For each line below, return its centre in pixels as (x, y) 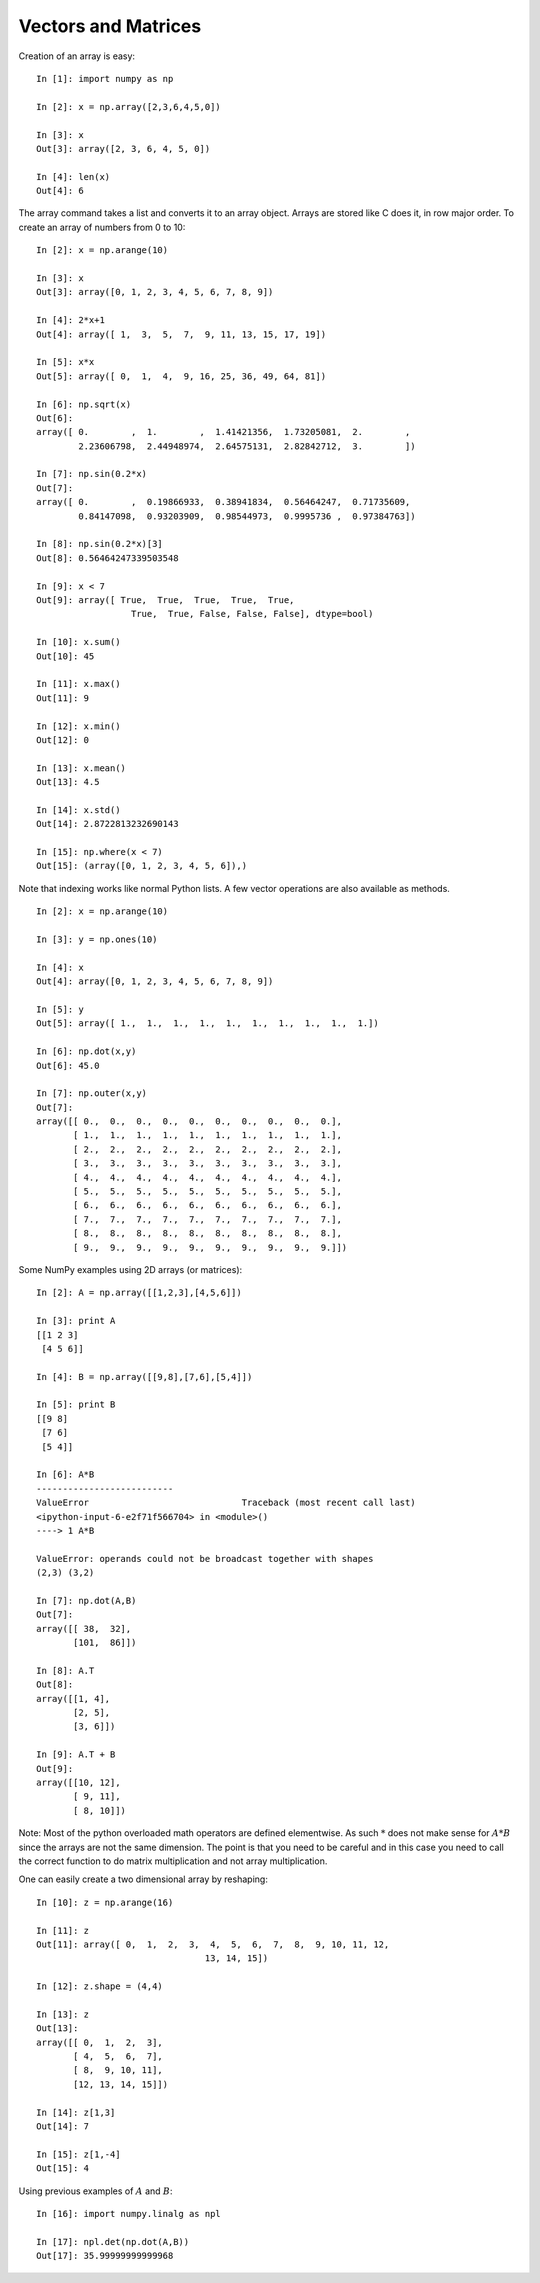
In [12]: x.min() (78, 726)
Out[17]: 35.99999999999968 (105, 2256)
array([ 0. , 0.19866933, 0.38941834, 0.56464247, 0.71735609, (223, 502)
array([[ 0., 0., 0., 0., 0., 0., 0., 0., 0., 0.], (189, 1121)
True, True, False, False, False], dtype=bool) (252, 614)
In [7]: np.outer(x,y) (92, 1093)
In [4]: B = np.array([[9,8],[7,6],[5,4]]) (144, 1376)
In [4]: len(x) (73, 176)
